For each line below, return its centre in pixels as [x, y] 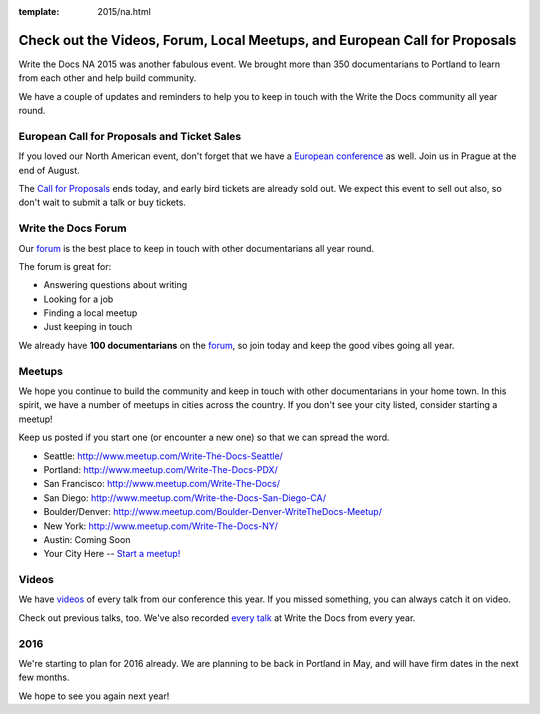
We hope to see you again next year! [94, 696]
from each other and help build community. [107, 78]
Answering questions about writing [115, 285]
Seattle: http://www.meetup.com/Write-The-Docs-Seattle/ [163, 456]
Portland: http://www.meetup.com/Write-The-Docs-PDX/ [161, 469]
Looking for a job [78, 299]
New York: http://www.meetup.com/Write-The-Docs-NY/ [161, 526]
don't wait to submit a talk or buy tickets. [102, 202]
